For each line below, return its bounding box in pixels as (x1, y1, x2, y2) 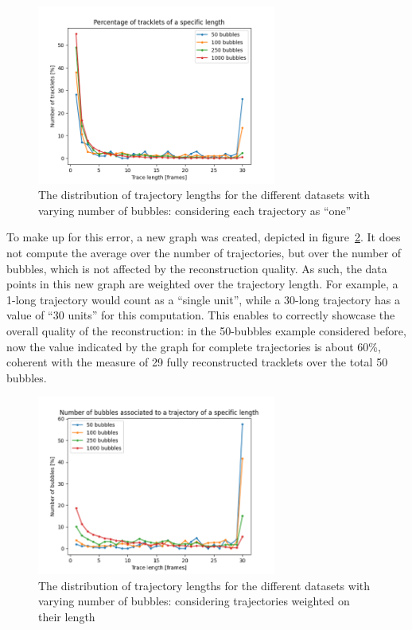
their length (38, 608, 95, 625)
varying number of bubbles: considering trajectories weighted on (38, 593, 350, 609)
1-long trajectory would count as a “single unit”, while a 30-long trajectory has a (6, 291, 401, 307)
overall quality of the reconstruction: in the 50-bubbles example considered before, (6, 322, 406, 338)
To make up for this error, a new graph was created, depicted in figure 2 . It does (6, 229, 401, 245)
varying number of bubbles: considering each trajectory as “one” (38, 202, 352, 218)
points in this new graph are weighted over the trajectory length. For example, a (6, 276, 398, 292)
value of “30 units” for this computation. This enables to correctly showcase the (6, 307, 395, 323)
